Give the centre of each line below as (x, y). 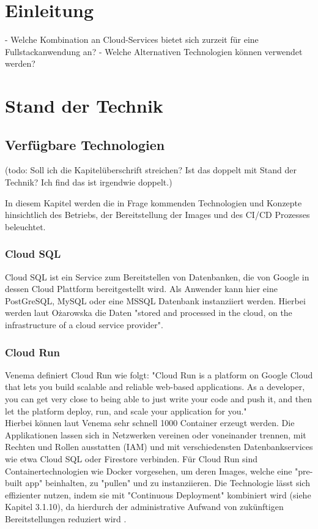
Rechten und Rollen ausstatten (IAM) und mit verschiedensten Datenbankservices (159, 447)
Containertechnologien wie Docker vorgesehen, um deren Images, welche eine (149, 471)
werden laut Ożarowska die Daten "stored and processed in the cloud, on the (149, 313)
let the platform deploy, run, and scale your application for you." (126, 411)
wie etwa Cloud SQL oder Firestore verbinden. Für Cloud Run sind (131, 459)
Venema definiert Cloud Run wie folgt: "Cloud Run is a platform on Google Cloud (159, 374)
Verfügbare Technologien (85, 144)
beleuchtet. (25, 226)
